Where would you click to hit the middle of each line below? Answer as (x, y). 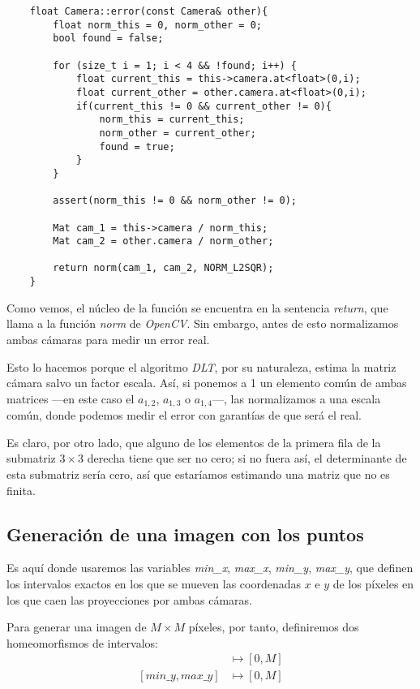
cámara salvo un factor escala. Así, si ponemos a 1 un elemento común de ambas (207, 383)
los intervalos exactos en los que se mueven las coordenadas (154, 583)
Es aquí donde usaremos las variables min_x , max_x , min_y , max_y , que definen (210, 568)
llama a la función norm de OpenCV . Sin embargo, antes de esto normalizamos (203, 323)
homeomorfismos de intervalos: (82, 642)
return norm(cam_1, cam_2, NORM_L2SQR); (163, 268)
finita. (21, 490)
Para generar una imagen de (77, 627)
